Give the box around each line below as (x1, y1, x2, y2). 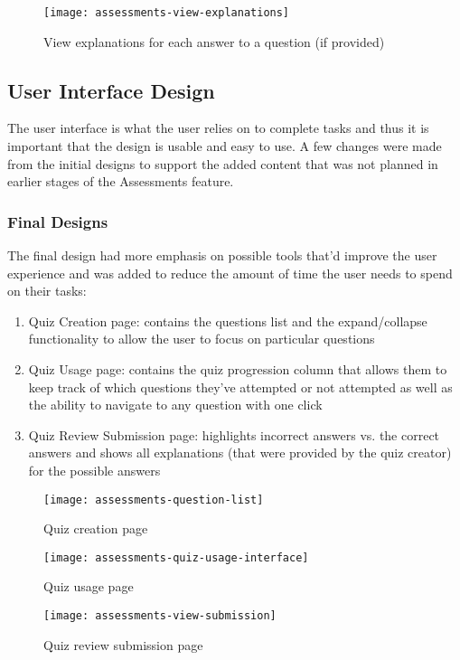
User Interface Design (7, 76, 215, 104)
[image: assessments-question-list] (43, 493, 264, 506)
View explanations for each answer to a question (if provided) (43, 32, 385, 51)
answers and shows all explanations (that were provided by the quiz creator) (28, 443, 452, 462)
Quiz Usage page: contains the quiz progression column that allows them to (28, 360, 447, 379)
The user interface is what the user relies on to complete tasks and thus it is (7, 118, 429, 137)
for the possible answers (28, 460, 161, 479)
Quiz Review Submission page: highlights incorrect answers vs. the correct (28, 425, 440, 444)
